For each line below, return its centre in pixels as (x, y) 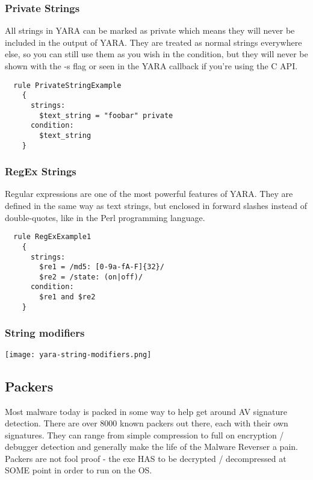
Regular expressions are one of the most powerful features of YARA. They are (149, 194)
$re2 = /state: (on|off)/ (91, 277)
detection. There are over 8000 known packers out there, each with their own (147, 423)
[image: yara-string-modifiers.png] (78, 354)
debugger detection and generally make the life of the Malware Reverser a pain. (151, 447)
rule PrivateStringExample (67, 85)
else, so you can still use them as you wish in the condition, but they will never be (156, 54)
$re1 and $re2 (67, 297)
